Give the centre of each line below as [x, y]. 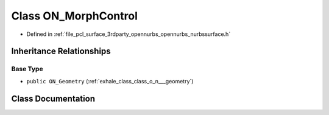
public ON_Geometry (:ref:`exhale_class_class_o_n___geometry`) [110, 81]
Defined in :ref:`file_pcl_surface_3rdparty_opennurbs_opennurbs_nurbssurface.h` [129, 34]
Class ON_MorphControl [75, 16]
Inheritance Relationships [61, 51]
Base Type [27, 69]
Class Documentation [53, 98]
